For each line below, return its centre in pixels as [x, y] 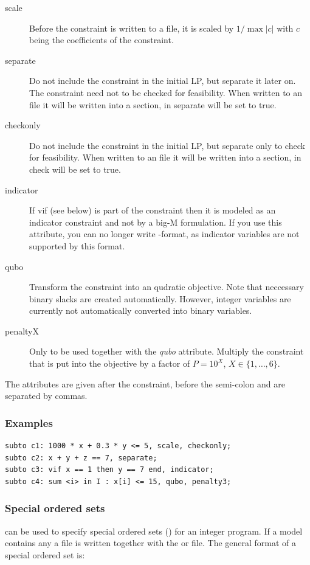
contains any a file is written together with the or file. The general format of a [151, 543]
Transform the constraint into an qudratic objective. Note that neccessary [167, 287]
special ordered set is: [45, 554]
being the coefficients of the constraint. [102, 40]
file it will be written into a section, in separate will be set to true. [153, 104]
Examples [29, 422]
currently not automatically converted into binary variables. [141, 310]
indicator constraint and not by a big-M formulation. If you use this [156, 222]
